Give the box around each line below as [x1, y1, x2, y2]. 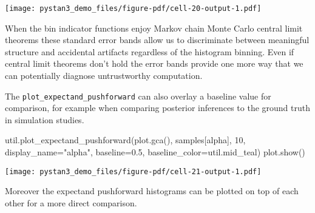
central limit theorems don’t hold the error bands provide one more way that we [5, 57, 303, 70]
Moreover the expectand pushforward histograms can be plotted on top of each [5, 184, 299, 197]
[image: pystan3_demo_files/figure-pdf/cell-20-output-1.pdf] [5, 4, 262, 13]
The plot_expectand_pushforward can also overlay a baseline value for [5, 89, 271, 102]
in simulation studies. [5, 113, 84, 126]
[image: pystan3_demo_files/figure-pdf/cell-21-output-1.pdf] [5, 167, 262, 176]
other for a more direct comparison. [5, 196, 137, 209]
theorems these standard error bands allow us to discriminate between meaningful [5, 33, 310, 46]
